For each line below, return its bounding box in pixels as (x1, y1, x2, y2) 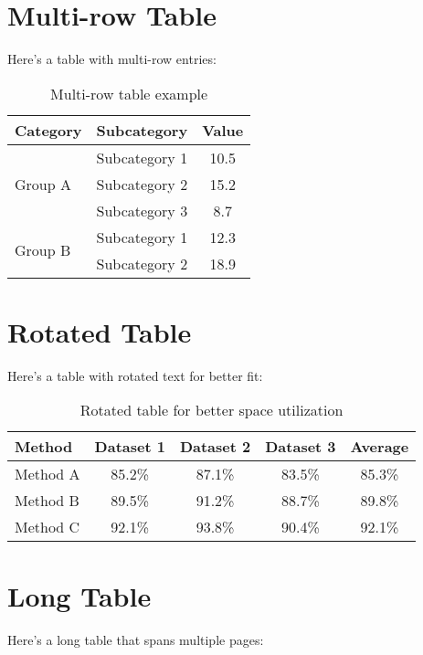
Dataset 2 (179, 436, 251, 458)
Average (350, 436, 409, 458)
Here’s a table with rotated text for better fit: (7, 365, 263, 385)
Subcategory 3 (96, 199, 188, 221)
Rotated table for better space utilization (79, 399, 344, 421)
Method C (15, 516, 80, 538)
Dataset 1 (94, 436, 165, 458)
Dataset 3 (265, 436, 336, 458)
